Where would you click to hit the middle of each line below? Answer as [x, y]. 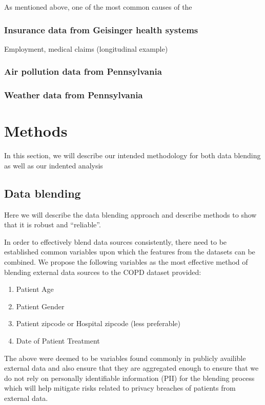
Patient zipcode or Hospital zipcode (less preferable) [98, 323]
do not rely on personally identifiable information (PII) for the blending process [129, 378]
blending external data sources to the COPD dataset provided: [103, 272]
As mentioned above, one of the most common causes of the [98, 7]
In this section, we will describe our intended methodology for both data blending [132, 155]
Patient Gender [40, 306]
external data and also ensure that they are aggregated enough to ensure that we [131, 368]
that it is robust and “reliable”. [53, 225]
